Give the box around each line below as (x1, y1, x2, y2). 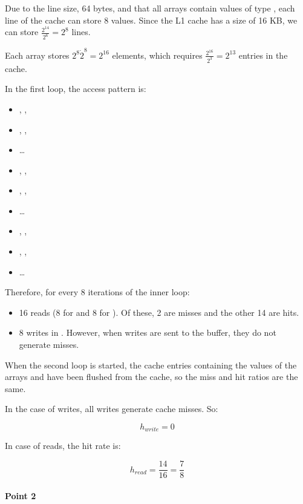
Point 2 (5, 489, 36, 502)
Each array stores (5, 48, 70, 61)
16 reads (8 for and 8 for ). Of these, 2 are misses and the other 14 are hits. (19, 306, 299, 318)
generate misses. (19, 338, 79, 351)
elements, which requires (112, 48, 203, 61)
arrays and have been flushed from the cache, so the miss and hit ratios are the (5, 370, 298, 383)
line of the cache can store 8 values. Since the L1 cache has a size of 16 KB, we (5, 13, 298, 26)
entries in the (238, 48, 288, 61)
